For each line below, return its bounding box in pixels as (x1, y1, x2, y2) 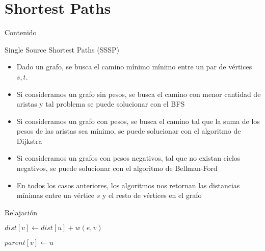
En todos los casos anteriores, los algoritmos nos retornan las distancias (16, 180, 240, 190)
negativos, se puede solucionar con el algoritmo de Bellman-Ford (16, 163, 218, 173)
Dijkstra (16, 135, 42, 146)
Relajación (5, 207, 37, 217)
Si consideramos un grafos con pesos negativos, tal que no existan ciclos (16, 153, 241, 163)
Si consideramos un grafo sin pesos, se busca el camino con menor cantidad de (16, 88, 261, 99)
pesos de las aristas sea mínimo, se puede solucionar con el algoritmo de (16, 125, 241, 136)
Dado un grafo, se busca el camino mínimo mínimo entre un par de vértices (16, 61, 252, 72)
